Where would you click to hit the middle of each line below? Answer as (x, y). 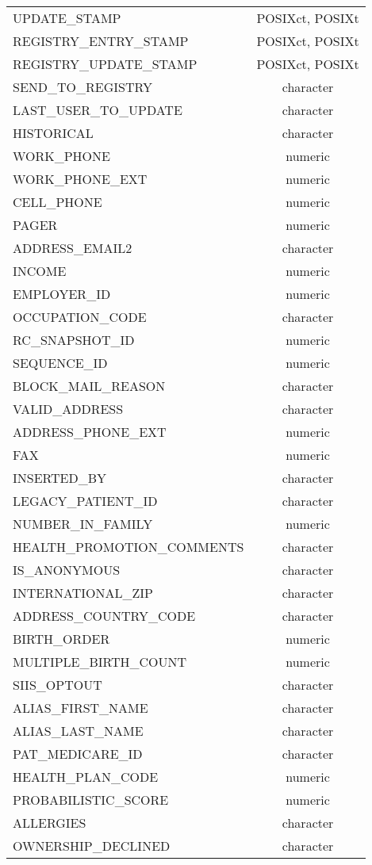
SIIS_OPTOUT (58, 685)
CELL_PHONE (58, 202)
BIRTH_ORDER (61, 639)
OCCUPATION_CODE (80, 317)
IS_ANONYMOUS (67, 570)
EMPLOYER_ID (62, 294)
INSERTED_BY (60, 478)
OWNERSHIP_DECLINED (92, 846)
